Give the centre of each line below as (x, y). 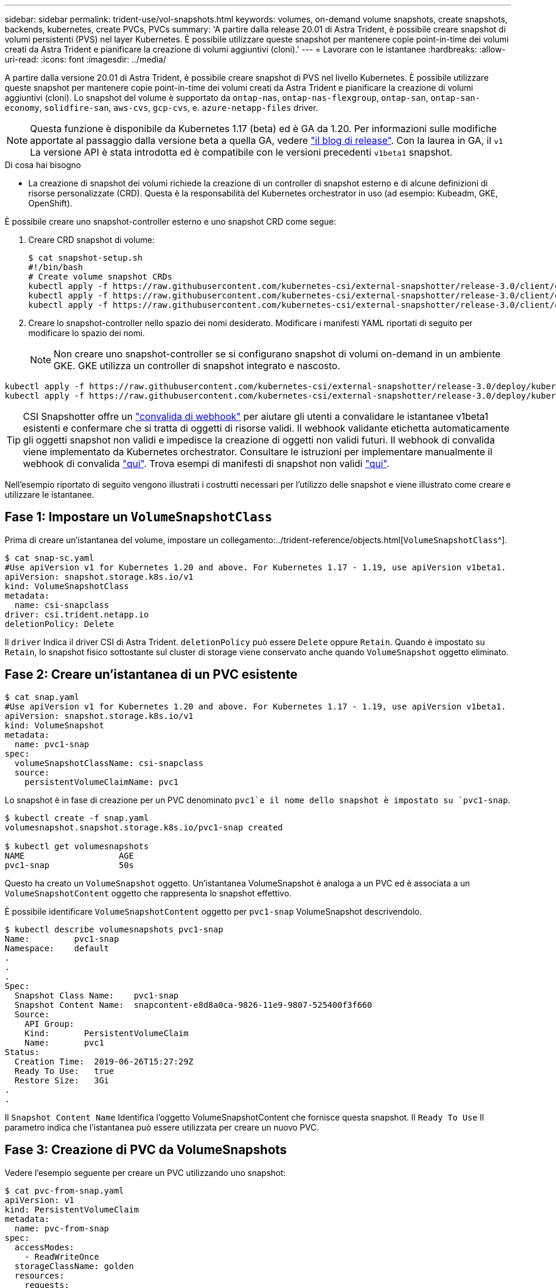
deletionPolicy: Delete (59, 624)
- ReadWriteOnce (62, 1256)
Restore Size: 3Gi (62, 1080)
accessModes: (44, 1247)
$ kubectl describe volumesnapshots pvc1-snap (114, 929)
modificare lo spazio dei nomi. (87, 333)
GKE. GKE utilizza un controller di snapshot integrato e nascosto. (197, 366)
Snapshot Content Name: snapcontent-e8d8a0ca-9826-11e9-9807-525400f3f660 (193, 1005)
